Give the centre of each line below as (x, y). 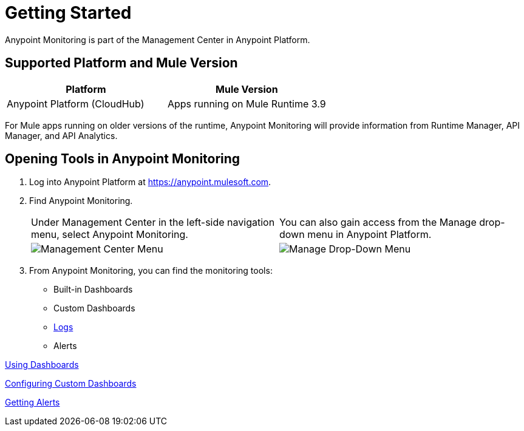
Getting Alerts (32, 402)
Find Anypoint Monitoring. (81, 201)
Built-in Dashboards (93, 290)
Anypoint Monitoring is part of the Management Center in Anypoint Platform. (158, 39)
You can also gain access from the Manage (378, 222)
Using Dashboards (42, 365)
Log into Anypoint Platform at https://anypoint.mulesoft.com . (150, 182)
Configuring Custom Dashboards (71, 384)
